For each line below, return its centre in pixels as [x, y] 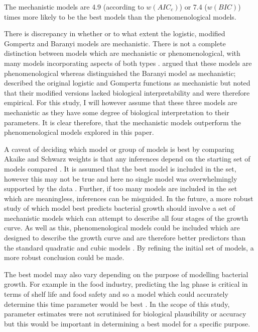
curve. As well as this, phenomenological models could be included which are [122, 228]
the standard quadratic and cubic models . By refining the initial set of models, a [129, 247]
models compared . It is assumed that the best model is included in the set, [120, 168]
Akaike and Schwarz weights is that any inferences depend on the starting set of [127, 159]
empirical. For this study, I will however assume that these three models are [121, 102]
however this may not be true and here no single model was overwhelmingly [121, 178]
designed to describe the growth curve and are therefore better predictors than [125, 238]
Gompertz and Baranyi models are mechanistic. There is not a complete [115, 43]
